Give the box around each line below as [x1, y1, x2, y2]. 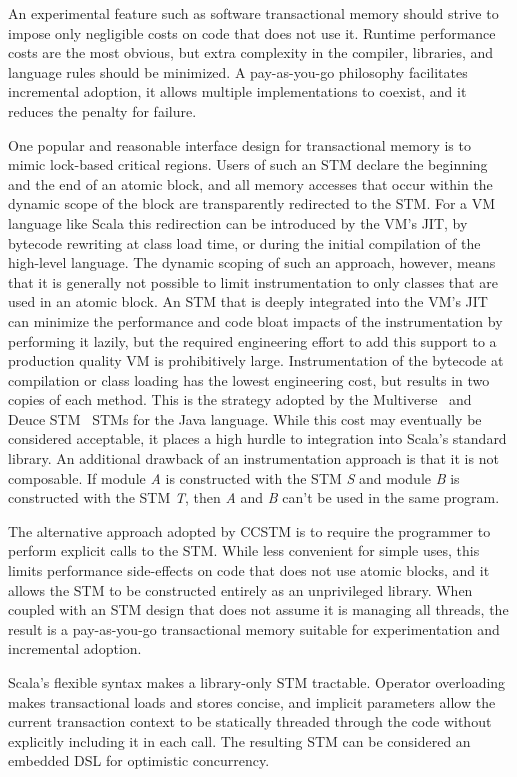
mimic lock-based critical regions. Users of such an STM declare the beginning [8, 154, 488, 175]
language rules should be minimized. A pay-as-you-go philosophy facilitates [8, 61, 468, 82]
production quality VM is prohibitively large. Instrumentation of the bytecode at [8, 350, 504, 371]
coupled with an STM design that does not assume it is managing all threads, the [8, 599, 509, 620]
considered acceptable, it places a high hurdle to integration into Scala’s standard [8, 428, 507, 449]
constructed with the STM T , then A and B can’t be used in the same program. [8, 487, 500, 508]
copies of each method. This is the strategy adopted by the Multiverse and [8, 389, 472, 410]
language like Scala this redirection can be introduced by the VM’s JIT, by [8, 212, 468, 233]
